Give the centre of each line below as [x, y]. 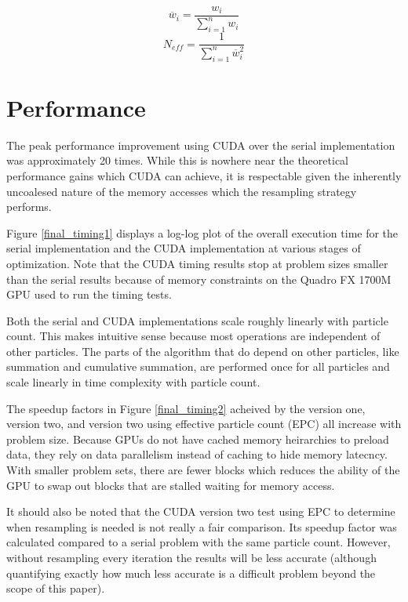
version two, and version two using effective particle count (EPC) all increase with [204, 424]
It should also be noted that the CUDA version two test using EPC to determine [201, 511]
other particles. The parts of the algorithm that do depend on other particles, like [203, 351]
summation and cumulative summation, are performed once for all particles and [198, 366]
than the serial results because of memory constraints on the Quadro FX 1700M [199, 279]
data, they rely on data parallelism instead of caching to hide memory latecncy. [197, 454]
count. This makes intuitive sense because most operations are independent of [193, 336]
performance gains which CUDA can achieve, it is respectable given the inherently [204, 175]
